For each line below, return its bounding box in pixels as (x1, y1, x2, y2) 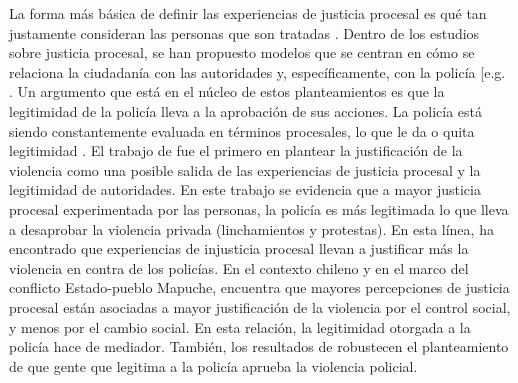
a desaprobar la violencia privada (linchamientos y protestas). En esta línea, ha (9, 218, 494, 239)
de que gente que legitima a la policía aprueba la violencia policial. (9, 355, 418, 376)
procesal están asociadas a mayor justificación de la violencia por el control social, (9, 296, 511, 317)
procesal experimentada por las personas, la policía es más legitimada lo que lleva (9, 198, 509, 219)
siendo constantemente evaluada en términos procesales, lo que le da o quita (9, 120, 475, 141)
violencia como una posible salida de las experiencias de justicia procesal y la (9, 159, 481, 180)
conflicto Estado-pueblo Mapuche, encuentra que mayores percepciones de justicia (9, 277, 510, 298)
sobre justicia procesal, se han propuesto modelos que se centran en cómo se (9, 42, 475, 63)
